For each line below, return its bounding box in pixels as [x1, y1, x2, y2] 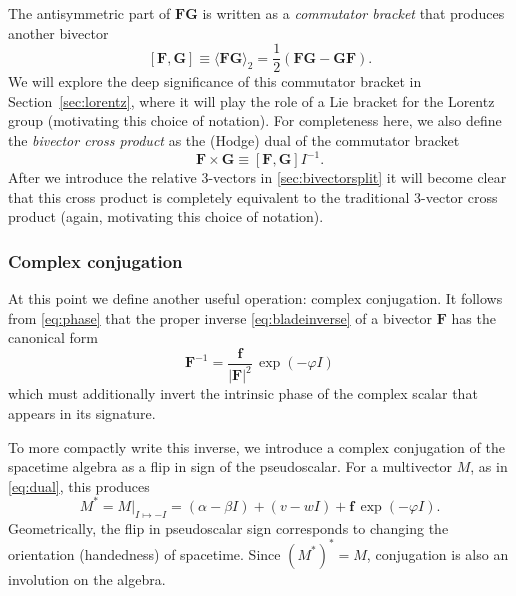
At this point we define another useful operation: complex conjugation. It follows [8, 288, 503, 309]
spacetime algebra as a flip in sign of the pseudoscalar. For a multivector [8, 456, 453, 477]
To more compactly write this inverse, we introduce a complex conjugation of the [8, 436, 505, 457]
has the [451, 307, 496, 328]
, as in [470, 456, 508, 477]
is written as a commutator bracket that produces [202, 3, 505, 23]
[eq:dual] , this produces [8, 475, 150, 496]
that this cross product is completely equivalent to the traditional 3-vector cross [8, 186, 498, 207]
